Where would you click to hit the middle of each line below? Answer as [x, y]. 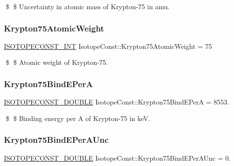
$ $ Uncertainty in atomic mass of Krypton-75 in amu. [88, 6]
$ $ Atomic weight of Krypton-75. [57, 62]
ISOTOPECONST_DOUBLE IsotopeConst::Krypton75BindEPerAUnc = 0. [117, 158]
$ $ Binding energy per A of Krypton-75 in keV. [78, 118]
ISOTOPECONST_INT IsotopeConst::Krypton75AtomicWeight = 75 [108, 46]
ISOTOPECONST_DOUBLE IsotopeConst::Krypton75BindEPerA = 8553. [117, 102]
